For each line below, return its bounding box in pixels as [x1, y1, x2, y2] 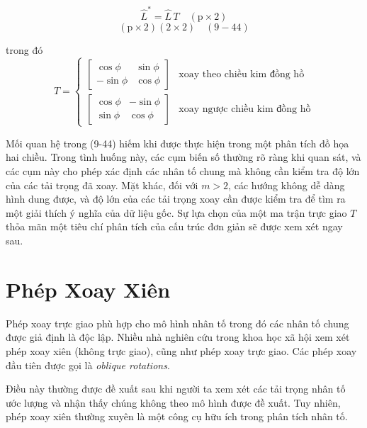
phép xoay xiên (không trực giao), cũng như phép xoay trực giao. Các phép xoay [6, 343, 357, 358]
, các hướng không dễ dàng [228, 177, 345, 192]
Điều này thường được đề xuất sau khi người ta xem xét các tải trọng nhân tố [6, 381, 346, 396]
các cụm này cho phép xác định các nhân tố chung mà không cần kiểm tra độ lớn [6, 164, 360, 179]
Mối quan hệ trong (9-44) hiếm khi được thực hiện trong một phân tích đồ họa [6, 135, 349, 150]
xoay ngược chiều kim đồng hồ [179, 103, 311, 114]
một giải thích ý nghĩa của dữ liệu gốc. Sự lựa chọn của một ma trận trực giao [6, 205, 347, 220]
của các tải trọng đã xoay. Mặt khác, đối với [6, 177, 198, 192]
